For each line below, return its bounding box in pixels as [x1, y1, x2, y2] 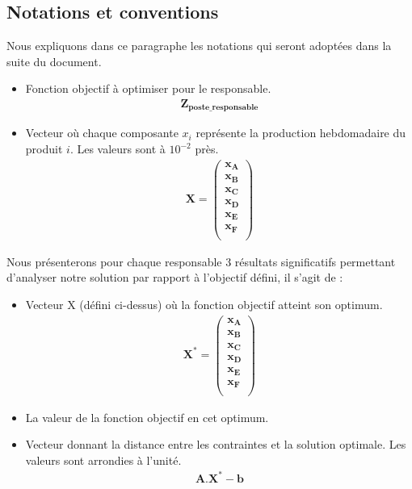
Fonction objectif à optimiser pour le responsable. [25, 80, 271, 97]
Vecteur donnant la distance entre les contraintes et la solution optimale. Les [25, 436, 406, 453]
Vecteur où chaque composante [25, 124, 179, 141]
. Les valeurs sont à [69, 140, 166, 157]
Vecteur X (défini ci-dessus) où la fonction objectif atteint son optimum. [25, 295, 383, 312]
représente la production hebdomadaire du [195, 124, 406, 141]
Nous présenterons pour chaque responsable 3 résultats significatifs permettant [6, 253, 396, 270]
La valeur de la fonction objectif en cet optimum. [25, 408, 269, 425]
